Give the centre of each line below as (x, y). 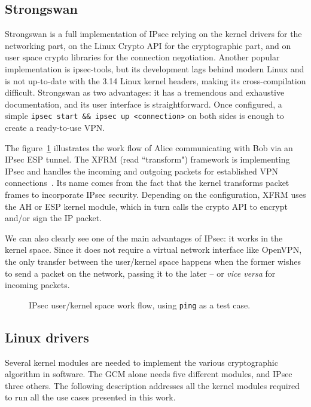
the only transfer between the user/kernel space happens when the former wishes (153, 261)
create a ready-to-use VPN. (55, 128)
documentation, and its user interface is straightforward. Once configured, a (144, 104)
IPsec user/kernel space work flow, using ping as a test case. (140, 305)
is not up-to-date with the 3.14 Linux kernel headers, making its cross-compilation (155, 80)
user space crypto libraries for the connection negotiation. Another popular (142, 57)
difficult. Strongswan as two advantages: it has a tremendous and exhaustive (145, 92)
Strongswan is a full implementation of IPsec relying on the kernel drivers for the (153, 34)
